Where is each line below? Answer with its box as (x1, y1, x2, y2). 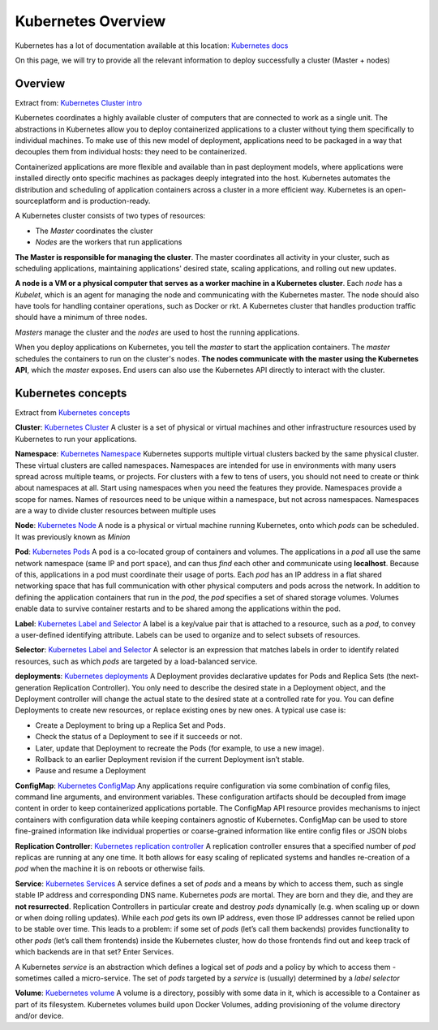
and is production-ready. (67, 196, 151, 206)
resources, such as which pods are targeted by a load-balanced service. (15, 656, 258, 666)
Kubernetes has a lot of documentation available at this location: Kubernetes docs (15, 41, 289, 50)
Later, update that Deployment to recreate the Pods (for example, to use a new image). (35, 743, 324, 753)
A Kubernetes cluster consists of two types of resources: (15, 211, 206, 221)
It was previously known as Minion (15, 532, 131, 542)
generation (15, 682, 52, 692)
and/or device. (15, 1011, 64, 1021)
